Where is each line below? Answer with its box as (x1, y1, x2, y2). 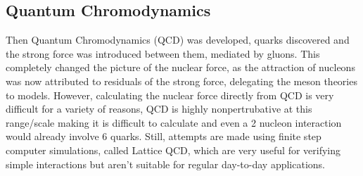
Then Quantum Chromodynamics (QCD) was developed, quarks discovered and (6, 32, 350, 47)
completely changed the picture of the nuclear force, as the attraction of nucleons (6, 60, 355, 75)
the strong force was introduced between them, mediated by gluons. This (6, 46, 320, 61)
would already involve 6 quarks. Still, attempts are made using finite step (6, 129, 321, 144)
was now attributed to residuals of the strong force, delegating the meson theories (6, 73, 357, 88)
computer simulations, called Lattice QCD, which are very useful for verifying (6, 142, 341, 157)
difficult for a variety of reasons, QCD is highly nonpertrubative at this (6, 101, 312, 116)
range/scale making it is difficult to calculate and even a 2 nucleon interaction (6, 115, 342, 130)
